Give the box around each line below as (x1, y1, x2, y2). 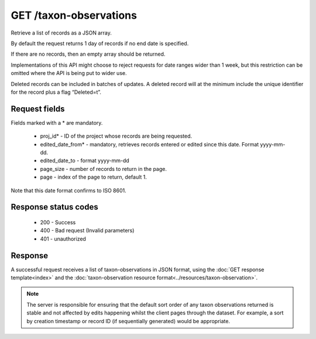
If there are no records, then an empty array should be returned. (11, 50, 166, 58)
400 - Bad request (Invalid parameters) (40, 227, 135, 234)
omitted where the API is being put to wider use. (11, 70, 127, 77)
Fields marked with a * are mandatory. (11, 119, 103, 126)
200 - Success (40, 218, 76, 225)
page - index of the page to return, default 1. (40, 173, 147, 181)
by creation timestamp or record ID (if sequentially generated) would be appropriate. (26, 317, 231, 324)
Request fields (11, 104, 65, 114)
